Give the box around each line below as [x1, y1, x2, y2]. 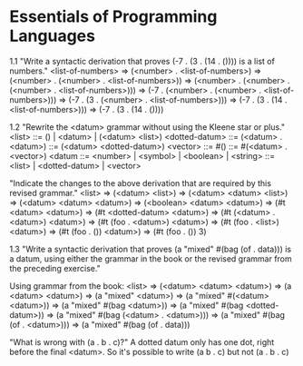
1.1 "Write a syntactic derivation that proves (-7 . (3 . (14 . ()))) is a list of [9, 55, 275, 66]
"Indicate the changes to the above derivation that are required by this [9, 177, 272, 188]
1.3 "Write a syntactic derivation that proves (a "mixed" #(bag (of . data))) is [9, 243, 292, 254]
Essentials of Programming [9, 6, 218, 27]
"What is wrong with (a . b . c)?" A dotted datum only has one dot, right [9, 336, 275, 347]
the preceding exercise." [9, 262, 102, 273]
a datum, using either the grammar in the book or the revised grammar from [9, 252, 292, 264]
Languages [9, 25, 95, 46]
